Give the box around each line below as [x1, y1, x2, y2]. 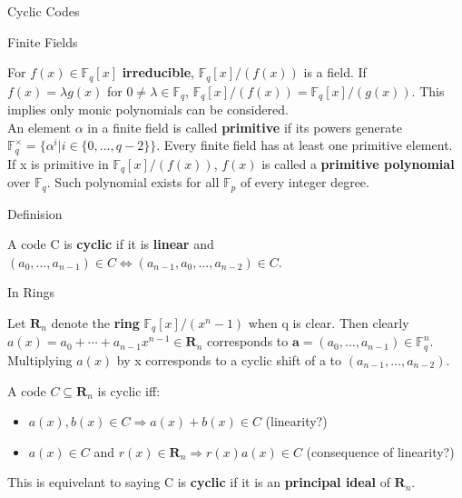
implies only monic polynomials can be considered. [7, 100, 289, 119]
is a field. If [303, 63, 367, 82]
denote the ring [51, 314, 140, 333]
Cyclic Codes [7, 2, 80, 20]
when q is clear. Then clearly [248, 314, 409, 333]
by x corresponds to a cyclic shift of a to [116, 350, 342, 369]
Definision [7, 204, 63, 223]
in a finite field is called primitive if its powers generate [87, 117, 402, 136]
